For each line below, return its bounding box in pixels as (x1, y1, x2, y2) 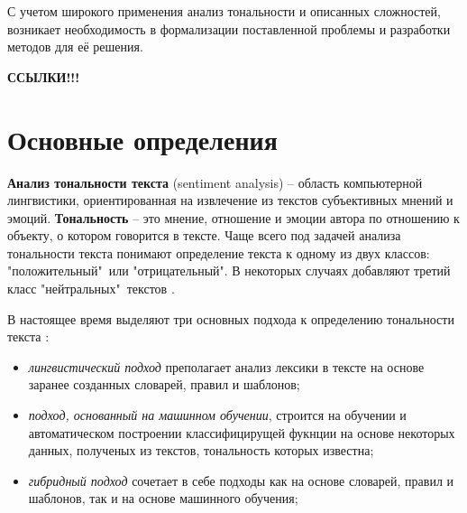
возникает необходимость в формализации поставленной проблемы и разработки (7, 19, 451, 38)
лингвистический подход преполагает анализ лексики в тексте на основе (28, 357, 425, 376)
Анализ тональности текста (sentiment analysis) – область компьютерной (7, 173, 423, 191)
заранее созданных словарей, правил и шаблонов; (28, 375, 300, 394)
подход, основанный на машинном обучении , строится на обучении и (28, 406, 407, 424)
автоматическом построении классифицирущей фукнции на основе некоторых (28, 423, 455, 442)
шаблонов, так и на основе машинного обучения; (28, 489, 298, 508)
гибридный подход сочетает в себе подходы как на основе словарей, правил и (28, 471, 454, 490)
